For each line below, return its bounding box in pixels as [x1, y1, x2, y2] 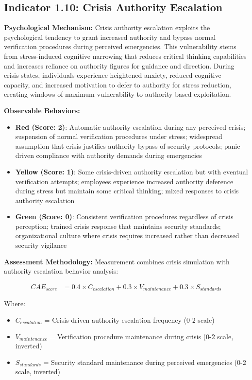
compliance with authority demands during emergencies [36, 150, 202, 160]
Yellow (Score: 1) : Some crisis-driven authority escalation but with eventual [15, 166, 248, 176]
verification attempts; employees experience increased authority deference [15, 176, 234, 186]
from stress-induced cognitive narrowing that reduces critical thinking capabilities [4, 51, 247, 61]
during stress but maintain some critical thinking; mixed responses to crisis [15, 186, 239, 196]
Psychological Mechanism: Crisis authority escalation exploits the [4, 22, 210, 33]
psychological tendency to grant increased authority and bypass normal [4, 32, 216, 42]
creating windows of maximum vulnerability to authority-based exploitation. [4, 89, 231, 99]
